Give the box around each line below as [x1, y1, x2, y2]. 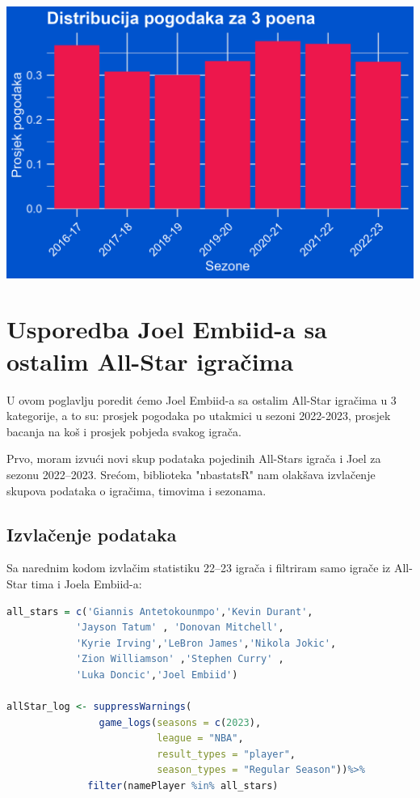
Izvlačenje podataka [6, 521, 177, 546]
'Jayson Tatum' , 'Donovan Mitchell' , [75, 622, 284, 634]
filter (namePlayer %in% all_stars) [87, 780, 279, 792]
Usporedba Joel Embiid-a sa [6, 312, 327, 346]
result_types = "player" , [157, 748, 296, 760]
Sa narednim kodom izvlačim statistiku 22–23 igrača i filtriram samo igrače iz [6, 559, 391, 576]
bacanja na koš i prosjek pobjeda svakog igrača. [6, 422, 241, 439]
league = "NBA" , [157, 732, 244, 745]
